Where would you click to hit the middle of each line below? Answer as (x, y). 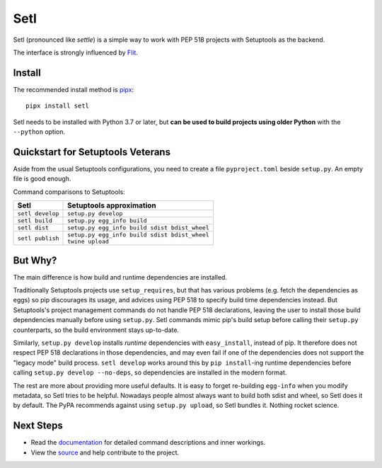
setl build (35, 221)
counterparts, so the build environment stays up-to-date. (96, 330)
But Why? (35, 260)
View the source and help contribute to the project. (105, 452)
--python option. (39, 132)
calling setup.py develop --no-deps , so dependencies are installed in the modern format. (150, 372)
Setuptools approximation (112, 205)
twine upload (88, 242)
